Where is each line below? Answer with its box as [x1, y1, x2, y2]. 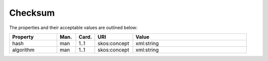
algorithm [12, 46, 35, 53]
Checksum [9, 7, 55, 18]
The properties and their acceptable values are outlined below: [9, 25, 138, 30]
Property [12, 33, 34, 40]
